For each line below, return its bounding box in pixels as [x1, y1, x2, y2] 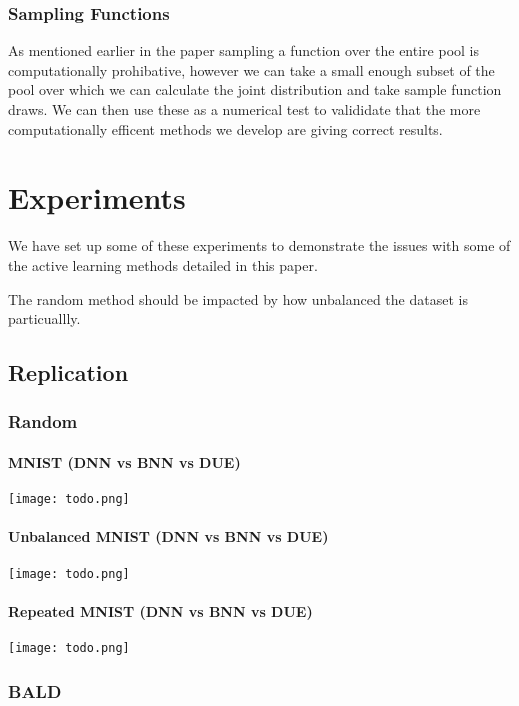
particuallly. [8, 308, 81, 329]
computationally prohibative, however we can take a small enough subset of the [8, 59, 495, 80]
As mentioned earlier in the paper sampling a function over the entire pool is [8, 40, 479, 61]
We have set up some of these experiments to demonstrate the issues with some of [8, 235, 511, 256]
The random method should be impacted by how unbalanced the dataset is [8, 288, 468, 309]
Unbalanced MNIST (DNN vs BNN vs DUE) [8, 526, 329, 547]
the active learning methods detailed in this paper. [8, 254, 318, 275]
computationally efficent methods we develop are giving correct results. [8, 118, 443, 139]
